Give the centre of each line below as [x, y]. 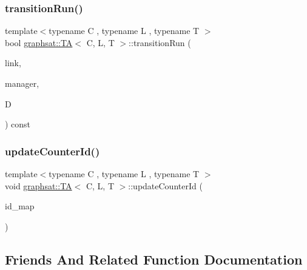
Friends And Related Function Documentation [154, 259]
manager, [22, 83]
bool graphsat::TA [39, 42]
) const [18, 124]
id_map [20, 206]
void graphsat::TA [39, 185]
